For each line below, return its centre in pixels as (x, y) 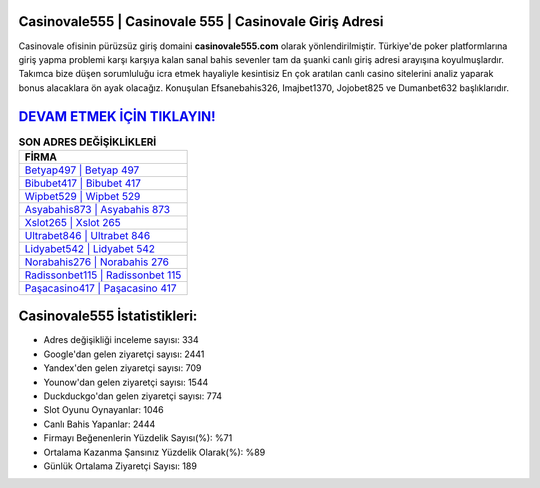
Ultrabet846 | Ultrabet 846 (87, 235)
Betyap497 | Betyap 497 (82, 170)
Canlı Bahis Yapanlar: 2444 (99, 424)
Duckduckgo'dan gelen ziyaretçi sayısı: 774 (133, 396)
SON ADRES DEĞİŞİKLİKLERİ (87, 142)
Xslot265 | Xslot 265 (73, 222)
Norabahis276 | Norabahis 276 (97, 262)
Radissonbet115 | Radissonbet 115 (103, 275)
